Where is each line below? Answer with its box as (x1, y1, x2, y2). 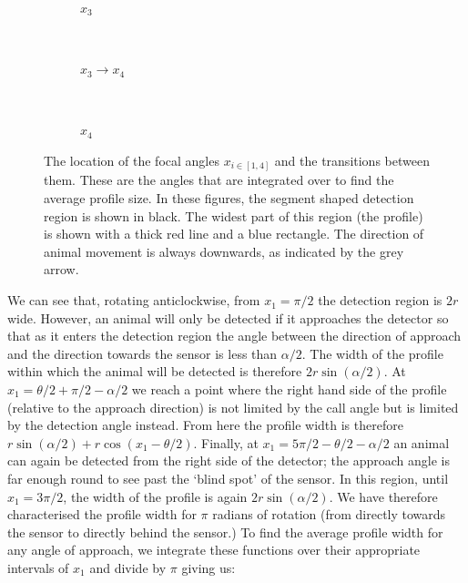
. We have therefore (329, 486, 438, 506)
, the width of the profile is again (63, 486, 248, 506)
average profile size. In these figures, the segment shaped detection (44, 189, 414, 208)
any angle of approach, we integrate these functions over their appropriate (7, 540, 421, 559)
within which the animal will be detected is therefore (7, 362, 302, 381)
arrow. (44, 260, 79, 279)
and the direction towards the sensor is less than (7, 343, 278, 363)
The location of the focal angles (44, 150, 219, 169)
